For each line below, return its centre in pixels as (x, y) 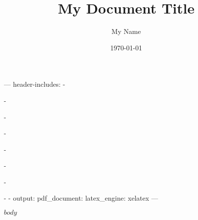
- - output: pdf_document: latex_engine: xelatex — (81, 198)
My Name (126, 31)
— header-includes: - (35, 84)
